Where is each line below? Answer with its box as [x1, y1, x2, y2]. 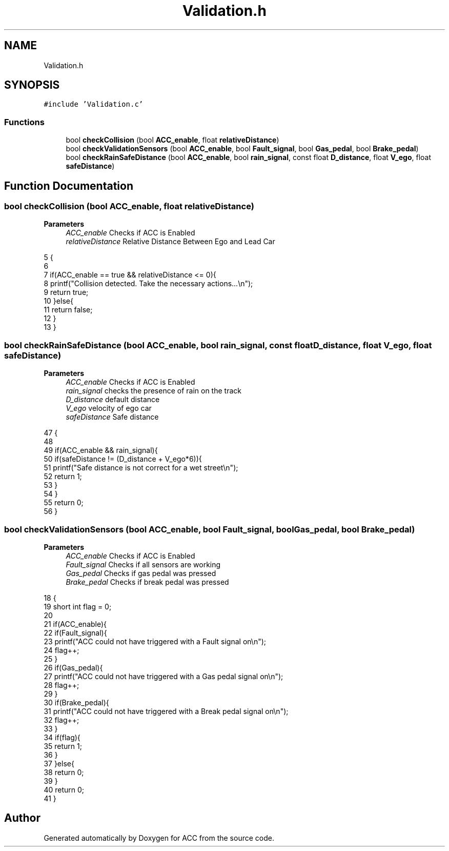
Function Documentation [4, 179, 133, 192]
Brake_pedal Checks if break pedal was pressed [66, 577, 229, 586]
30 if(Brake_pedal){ [44, 698, 109, 707]
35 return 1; [44, 741, 82, 750]
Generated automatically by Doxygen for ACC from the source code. [44, 833, 274, 842]
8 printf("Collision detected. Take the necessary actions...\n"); [44, 279, 253, 288]
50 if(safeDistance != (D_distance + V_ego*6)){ [44, 454, 202, 464]
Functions [4, 116, 45, 127]
